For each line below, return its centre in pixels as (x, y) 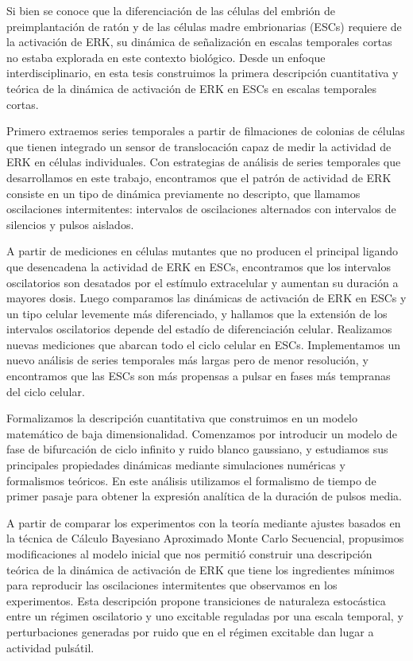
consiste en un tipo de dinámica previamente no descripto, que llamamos (183, 193)
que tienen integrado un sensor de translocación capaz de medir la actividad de (199, 146)
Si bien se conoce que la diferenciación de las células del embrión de (171, 10)
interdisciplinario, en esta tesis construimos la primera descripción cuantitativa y (203, 73)
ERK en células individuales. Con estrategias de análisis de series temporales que (204, 162)
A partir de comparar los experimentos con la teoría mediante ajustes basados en (204, 522)
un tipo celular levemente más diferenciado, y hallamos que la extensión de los (197, 313)
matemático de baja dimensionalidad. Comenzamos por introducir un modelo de (202, 433)
